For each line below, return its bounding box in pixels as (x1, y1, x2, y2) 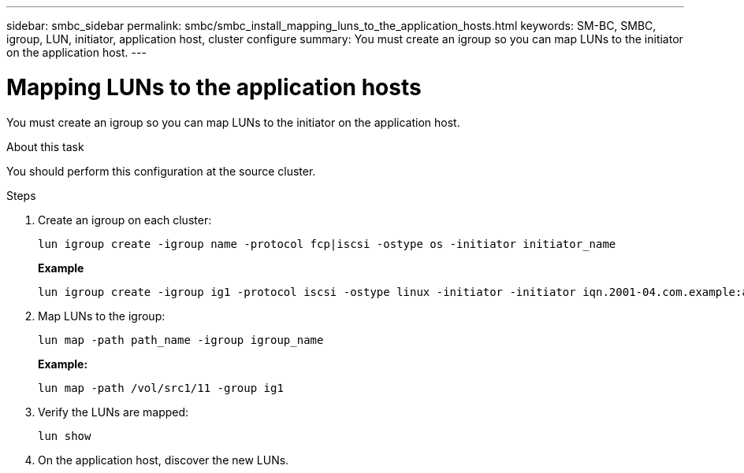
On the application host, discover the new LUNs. (38, 453, 289, 467)
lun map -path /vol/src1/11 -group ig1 (38, 381, 284, 394)
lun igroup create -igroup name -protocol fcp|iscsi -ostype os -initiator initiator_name (38, 237, 616, 250)
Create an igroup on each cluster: (38, 212, 212, 227)
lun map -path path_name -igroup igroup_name (38, 333, 324, 346)
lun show (38, 429, 91, 442)
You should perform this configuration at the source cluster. (6, 164, 316, 178)
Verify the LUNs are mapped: (38, 405, 189, 419)
